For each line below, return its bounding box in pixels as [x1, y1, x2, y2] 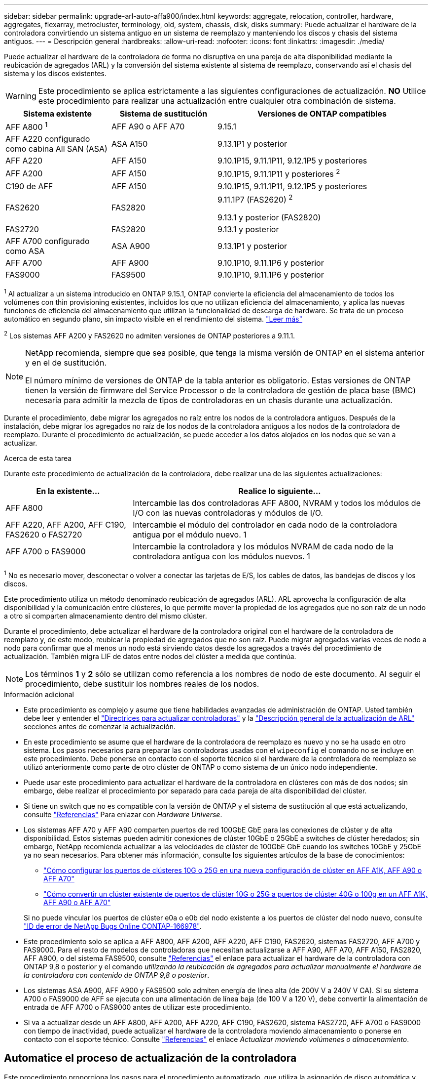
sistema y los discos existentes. [4, 69, 107, 78]
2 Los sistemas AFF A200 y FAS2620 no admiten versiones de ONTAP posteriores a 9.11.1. [4, 330, 295, 340]
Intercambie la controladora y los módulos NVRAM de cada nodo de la [133, 541, 394, 552]
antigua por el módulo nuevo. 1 [133, 530, 247, 540]
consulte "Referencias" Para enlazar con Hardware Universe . [24, 810, 222, 819]
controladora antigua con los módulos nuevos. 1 [133, 551, 310, 562]
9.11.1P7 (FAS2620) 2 [217, 193, 293, 205]
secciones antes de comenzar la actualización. [24, 722, 176, 731]
